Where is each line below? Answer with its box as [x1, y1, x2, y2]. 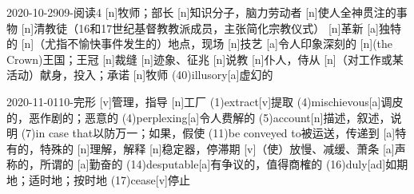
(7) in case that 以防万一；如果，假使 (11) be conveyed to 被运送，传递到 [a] [21, 125, 396, 141]
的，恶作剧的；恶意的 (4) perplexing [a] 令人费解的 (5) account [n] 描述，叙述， [6, 109, 391, 125]
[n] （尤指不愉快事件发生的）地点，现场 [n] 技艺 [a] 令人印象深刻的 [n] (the [21, 35, 393, 52]
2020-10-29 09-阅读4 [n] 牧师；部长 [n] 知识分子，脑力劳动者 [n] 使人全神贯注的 [6, 4, 396, 20]
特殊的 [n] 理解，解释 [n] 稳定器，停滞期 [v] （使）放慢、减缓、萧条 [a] [39, 140, 395, 156]
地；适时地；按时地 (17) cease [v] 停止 [6, 171, 190, 188]
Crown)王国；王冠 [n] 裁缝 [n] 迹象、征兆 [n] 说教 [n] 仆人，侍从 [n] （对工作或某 [6, 50, 404, 67]
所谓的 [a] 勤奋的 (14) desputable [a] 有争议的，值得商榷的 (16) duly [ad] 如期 [39, 156, 408, 172]
